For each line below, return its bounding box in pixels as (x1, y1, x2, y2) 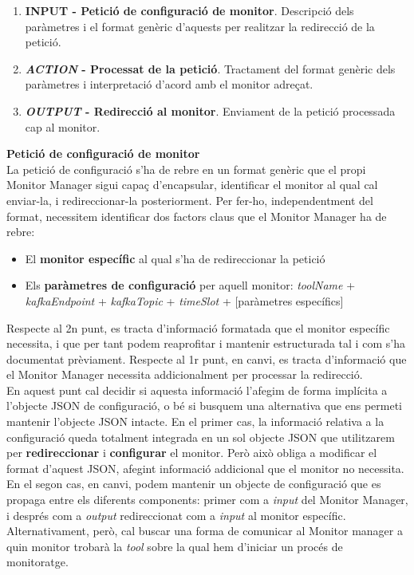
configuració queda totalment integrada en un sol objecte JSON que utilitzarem (6, 428, 395, 445)
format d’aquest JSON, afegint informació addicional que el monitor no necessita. (6, 459, 404, 476)
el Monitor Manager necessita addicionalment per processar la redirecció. (6, 366, 363, 383)
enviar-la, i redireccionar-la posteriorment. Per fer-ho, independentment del (6, 191, 373, 208)
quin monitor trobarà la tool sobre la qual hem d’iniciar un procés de (6, 538, 343, 554)
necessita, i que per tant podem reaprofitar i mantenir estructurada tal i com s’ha (6, 335, 405, 352)
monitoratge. (6, 553, 69, 570)
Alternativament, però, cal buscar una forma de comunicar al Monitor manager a (6, 522, 403, 539)
